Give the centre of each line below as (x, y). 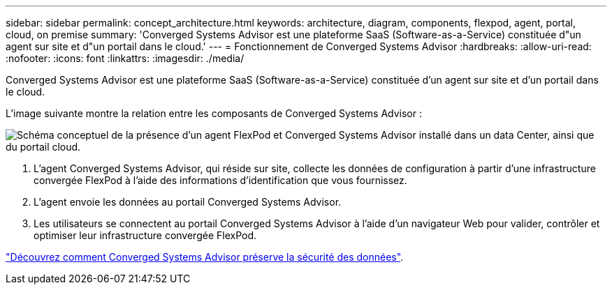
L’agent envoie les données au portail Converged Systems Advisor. (188, 202)
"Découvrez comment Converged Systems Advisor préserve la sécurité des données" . (205, 257)
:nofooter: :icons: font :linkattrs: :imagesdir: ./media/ (125, 58)
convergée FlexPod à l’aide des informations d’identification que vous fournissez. (220, 180)
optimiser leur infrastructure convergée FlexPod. (145, 235)
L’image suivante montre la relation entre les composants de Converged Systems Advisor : (214, 113)
